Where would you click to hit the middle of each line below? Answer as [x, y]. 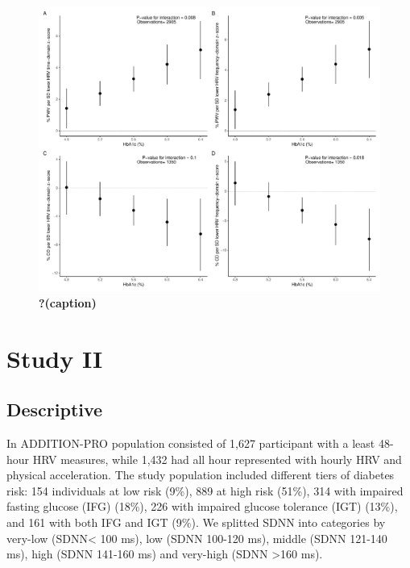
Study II [55, 358]
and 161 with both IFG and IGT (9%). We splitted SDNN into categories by [196, 522]
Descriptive [55, 409]
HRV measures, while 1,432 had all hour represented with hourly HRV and [217, 459]
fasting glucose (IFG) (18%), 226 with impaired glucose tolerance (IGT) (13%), [202, 506]
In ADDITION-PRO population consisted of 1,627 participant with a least [191, 443]
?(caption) [68, 302]
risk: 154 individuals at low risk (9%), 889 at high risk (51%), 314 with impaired [205, 490]
